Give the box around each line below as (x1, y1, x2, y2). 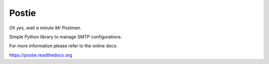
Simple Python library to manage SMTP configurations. (9, 34, 122, 40)
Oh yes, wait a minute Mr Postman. (9, 25, 82, 31)
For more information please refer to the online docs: (9, 43, 118, 49)
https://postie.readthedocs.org (9, 52, 72, 58)
